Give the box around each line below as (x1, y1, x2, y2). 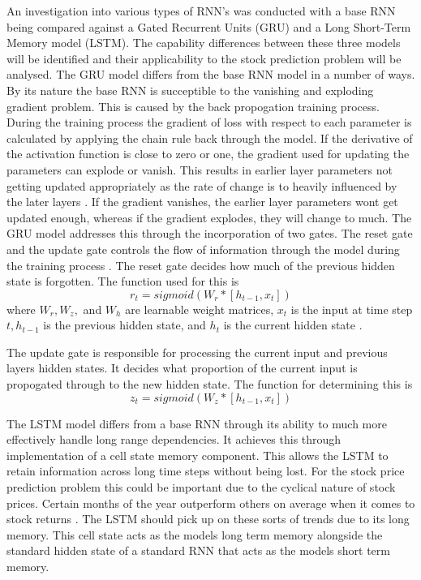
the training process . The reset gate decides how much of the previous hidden (6, 256, 395, 273)
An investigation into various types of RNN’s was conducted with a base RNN (6, 2, 396, 19)
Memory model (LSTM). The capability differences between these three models (6, 34, 401, 51)
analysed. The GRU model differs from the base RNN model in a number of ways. (6, 66, 415, 83)
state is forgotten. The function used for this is (6, 273, 239, 290)
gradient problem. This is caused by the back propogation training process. (6, 97, 380, 114)
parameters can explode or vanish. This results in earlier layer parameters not (6, 161, 393, 178)
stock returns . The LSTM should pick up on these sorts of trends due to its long (6, 510, 410, 527)
